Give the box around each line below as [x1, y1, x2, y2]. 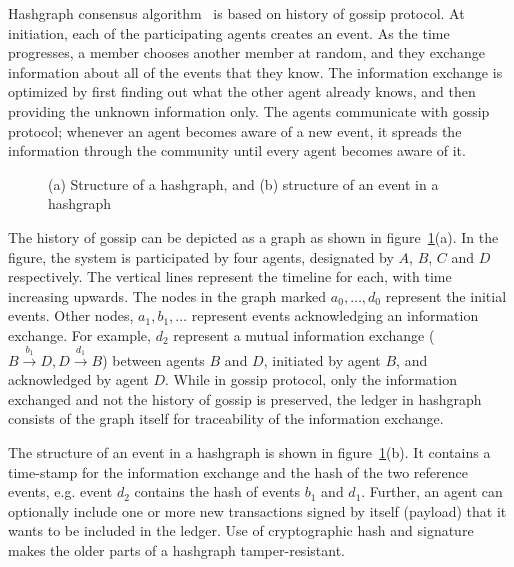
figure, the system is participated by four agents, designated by [8, 246, 394, 267]
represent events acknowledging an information [191, 305, 479, 326]
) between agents [102, 349, 205, 370]
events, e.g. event [8, 481, 113, 502]
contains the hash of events [134, 481, 301, 502]
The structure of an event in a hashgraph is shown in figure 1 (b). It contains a [8, 442, 491, 463]
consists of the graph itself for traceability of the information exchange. [8, 408, 444, 429]
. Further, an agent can [361, 481, 503, 502]
